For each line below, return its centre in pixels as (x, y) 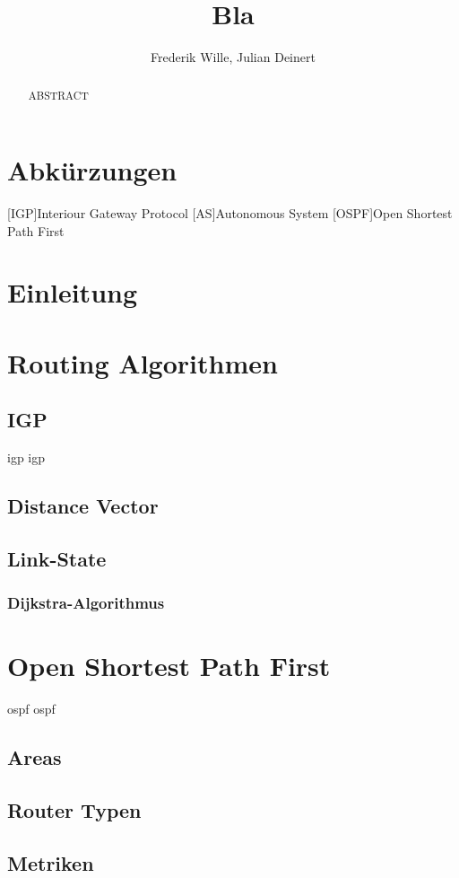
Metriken (51, 862)
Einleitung (73, 292)
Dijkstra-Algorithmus (86, 603)
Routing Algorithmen (143, 362)
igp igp (26, 457)
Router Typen (74, 810)
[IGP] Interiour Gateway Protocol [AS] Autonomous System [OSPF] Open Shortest (230, 213)
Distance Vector (83, 506)
